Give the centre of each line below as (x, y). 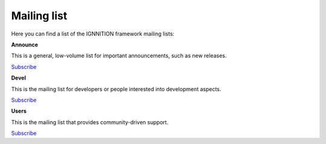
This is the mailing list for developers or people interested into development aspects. (116, 89)
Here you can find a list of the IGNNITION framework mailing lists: (93, 34)
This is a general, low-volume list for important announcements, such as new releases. (119, 56)
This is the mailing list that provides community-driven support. (90, 122)
